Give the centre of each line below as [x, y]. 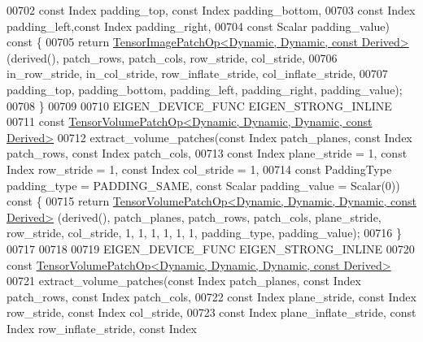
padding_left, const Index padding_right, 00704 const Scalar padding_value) [198, 26]
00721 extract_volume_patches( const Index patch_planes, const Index [184, 281]
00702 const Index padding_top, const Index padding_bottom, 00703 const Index [211, 10]
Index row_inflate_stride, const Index [102, 328]
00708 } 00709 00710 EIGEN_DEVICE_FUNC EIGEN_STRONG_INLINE [199, 105]
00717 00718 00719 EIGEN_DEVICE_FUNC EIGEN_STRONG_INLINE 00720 [211, 248]
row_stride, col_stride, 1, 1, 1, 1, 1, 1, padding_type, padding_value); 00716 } [205, 233]
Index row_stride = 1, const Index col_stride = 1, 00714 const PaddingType [199, 169]
